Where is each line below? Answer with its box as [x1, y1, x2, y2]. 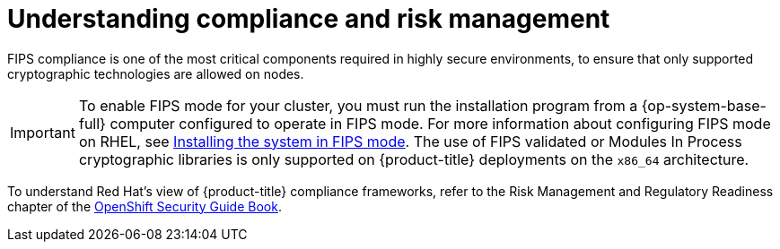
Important [10, 123, 75, 142]
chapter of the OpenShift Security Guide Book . [7, 198, 282, 214]
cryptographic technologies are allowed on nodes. [7, 65, 304, 82]
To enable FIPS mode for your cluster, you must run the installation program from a [78, 96, 638, 115]
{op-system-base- [641, 96, 767, 115]
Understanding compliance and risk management [7, 4, 610, 34]
